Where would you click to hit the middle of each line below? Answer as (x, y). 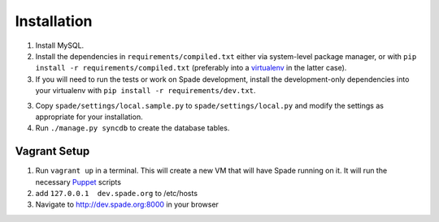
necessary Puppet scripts (78, 181)
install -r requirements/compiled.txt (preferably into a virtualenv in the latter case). (191, 68)
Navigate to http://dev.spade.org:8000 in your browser (127, 205)
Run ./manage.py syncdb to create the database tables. (133, 128)
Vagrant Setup (52, 151)
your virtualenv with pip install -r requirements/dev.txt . (146, 91)
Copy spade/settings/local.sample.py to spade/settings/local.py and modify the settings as (209, 105)
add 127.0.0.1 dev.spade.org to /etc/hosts (117, 193)
